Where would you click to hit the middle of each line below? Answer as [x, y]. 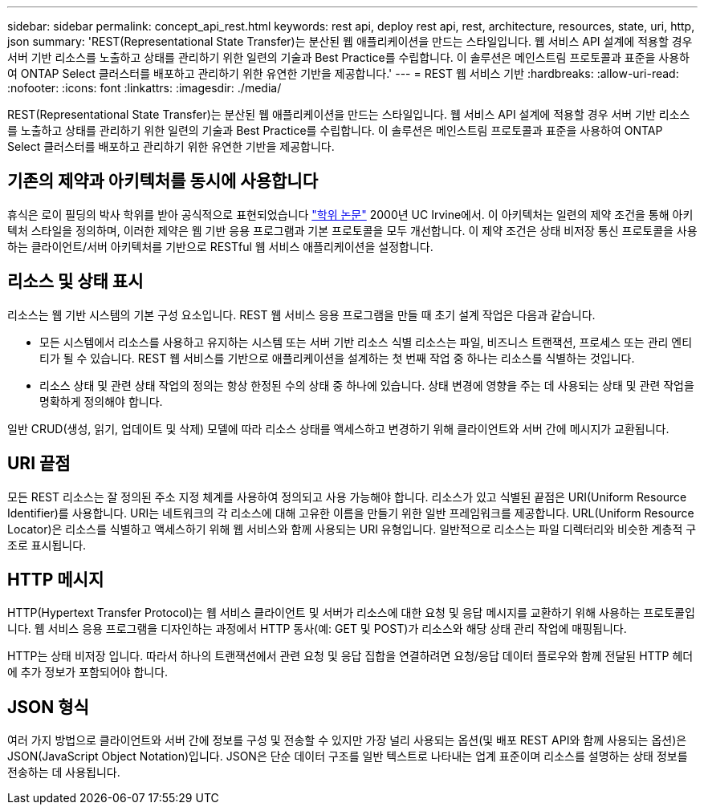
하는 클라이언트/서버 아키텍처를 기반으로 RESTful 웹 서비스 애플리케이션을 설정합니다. [220, 246]
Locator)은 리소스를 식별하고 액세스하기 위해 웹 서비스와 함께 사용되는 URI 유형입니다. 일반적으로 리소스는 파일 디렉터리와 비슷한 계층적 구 [352, 529]
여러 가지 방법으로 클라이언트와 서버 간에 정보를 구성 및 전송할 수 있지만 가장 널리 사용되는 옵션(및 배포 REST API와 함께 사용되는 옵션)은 [347, 740]
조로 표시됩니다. [47, 545]
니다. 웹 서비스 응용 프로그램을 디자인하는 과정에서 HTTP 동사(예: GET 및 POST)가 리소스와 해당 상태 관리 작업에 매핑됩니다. [317, 629]
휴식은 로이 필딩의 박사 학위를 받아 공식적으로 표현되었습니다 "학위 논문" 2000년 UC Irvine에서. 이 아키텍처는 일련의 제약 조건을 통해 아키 [350, 214]
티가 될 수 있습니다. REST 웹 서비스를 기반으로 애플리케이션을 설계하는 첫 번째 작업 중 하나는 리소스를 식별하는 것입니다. [337, 358]
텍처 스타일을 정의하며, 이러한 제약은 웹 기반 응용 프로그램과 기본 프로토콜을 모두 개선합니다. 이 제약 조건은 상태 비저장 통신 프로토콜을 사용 [352, 230]
